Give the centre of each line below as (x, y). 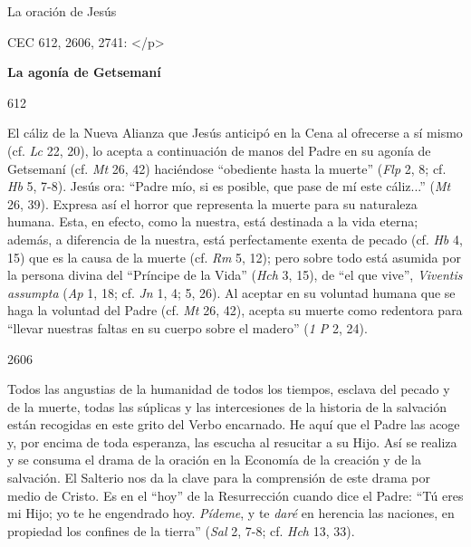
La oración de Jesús (62, 11)
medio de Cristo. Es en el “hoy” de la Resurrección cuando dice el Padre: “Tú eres (235, 495)
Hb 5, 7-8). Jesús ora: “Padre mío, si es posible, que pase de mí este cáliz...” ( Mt (229, 186)
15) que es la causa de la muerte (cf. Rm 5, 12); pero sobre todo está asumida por (234, 257)
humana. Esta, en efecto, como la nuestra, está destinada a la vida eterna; (213, 221)
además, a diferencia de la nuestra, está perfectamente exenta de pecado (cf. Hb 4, (235, 239)
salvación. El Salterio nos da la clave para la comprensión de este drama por (219, 478)
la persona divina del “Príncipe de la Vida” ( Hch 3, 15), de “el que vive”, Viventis (235, 275)
